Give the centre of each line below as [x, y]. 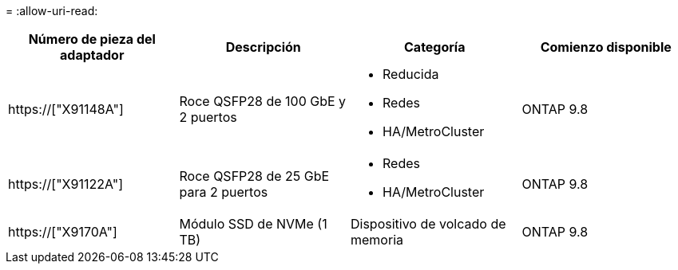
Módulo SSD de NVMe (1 [253, 224]
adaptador [92, 55]
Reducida [411, 74]
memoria [377, 240]
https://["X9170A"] [63, 232]
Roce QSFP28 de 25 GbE [254, 176]
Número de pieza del [92, 39]
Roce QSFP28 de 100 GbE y [263, 101]
